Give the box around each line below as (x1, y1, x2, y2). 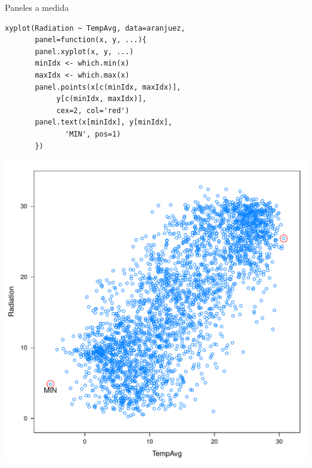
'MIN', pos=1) (65, 129, 121, 138)
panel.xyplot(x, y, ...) (35, 47, 134, 56)
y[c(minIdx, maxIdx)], (56, 94, 147, 103)
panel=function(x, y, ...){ (35, 35, 147, 45)
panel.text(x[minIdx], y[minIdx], (35, 118, 173, 127)
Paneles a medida (5, 1, 69, 13)
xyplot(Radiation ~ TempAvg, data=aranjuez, (5, 23, 185, 32)
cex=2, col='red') (56, 106, 130, 115)
